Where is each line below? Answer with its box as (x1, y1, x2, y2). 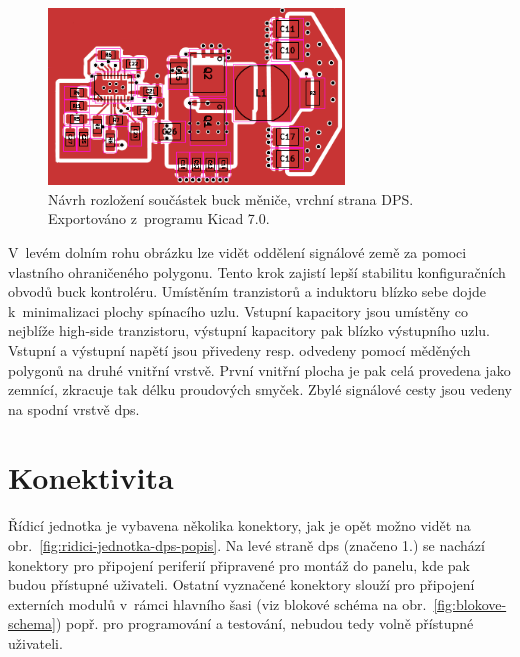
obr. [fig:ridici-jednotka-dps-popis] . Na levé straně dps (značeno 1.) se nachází (8, 535, 485, 555)
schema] (8, 613, 56, 634)
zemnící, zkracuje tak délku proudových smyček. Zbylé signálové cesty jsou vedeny (8, 379, 512, 400)
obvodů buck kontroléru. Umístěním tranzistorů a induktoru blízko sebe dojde (8, 281, 487, 302)
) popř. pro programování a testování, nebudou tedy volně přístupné (55, 613, 474, 634)
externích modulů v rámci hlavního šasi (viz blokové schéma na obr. (8, 593, 427, 614)
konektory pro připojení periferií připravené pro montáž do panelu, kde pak (8, 554, 471, 575)
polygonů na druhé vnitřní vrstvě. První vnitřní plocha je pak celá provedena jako (8, 359, 511, 380)
